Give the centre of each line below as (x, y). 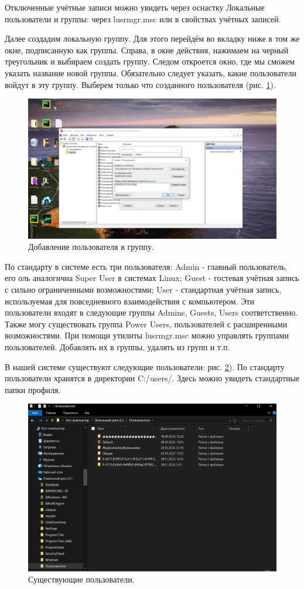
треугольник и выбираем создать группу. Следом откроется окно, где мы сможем (150, 61)
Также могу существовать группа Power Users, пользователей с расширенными (146, 324)
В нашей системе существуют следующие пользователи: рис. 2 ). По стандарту (145, 366)
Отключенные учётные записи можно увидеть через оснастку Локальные (135, 7)
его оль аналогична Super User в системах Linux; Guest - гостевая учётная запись (152, 278)
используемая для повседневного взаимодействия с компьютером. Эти (130, 301)
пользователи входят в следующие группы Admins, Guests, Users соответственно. (151, 312)
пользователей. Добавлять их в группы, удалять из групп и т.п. (117, 347)
